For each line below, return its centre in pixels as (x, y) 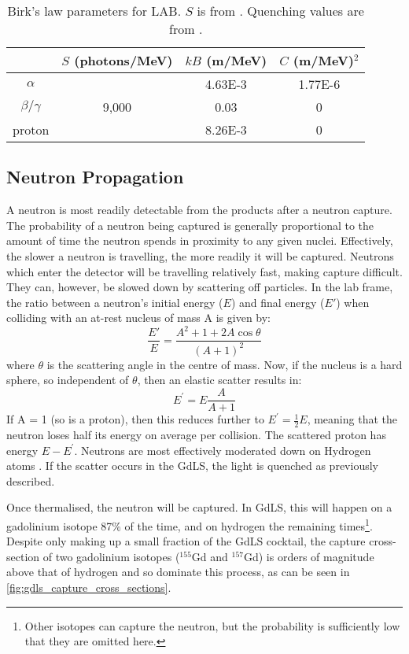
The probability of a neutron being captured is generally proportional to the (190, 225)
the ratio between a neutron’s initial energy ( (115, 302)
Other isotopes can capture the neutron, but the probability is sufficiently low (212, 625)
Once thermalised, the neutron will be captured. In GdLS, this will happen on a (199, 507)
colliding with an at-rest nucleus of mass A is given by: (139, 318)
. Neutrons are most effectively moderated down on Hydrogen (223, 450)
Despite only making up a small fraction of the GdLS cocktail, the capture (186, 541)
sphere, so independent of (68, 380)
